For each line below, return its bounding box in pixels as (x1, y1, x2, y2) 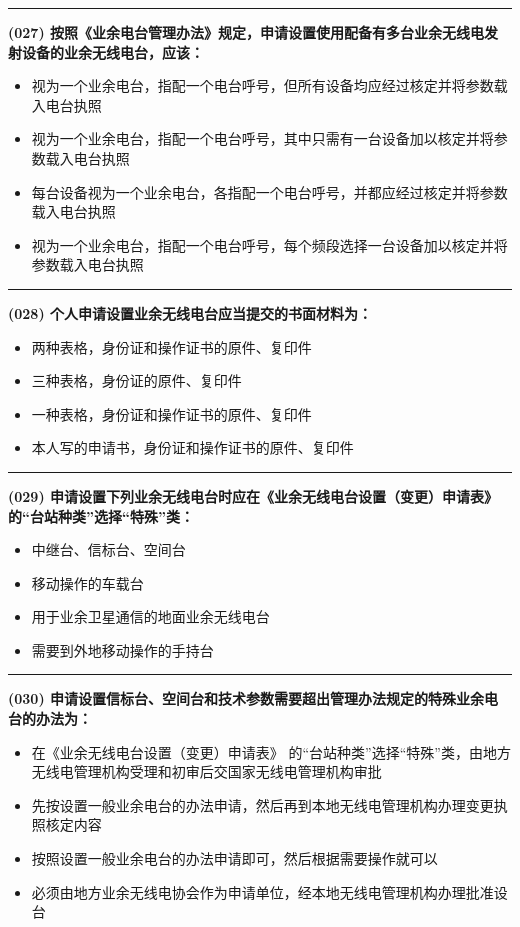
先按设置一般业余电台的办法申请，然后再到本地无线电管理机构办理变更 (31, 794, 494, 815)
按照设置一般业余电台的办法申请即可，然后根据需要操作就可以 (31, 848, 438, 869)
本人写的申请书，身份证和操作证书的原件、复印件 (31, 437, 354, 458)
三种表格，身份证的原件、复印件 (31, 370, 242, 391)
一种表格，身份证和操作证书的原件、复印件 (31, 403, 312, 424)
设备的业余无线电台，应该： (21, 41, 204, 62)
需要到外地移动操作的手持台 (31, 639, 214, 660)
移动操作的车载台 (31, 572, 144, 593)
